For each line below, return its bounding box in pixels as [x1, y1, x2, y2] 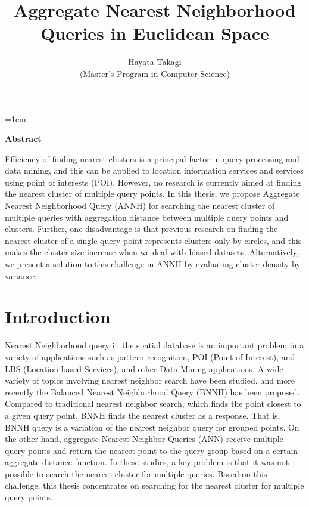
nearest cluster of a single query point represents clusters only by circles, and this [5, 234, 302, 246]
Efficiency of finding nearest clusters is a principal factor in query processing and [5, 152, 299, 165]
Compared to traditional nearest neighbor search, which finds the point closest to [5, 397, 301, 410]
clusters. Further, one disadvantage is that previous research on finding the [5, 222, 278, 235]
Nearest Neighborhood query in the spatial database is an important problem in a [5, 339, 304, 351]
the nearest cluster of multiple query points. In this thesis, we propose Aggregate [5, 187, 300, 200]
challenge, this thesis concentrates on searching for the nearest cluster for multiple [5, 479, 304, 491]
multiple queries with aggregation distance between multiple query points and [5, 211, 289, 223]
